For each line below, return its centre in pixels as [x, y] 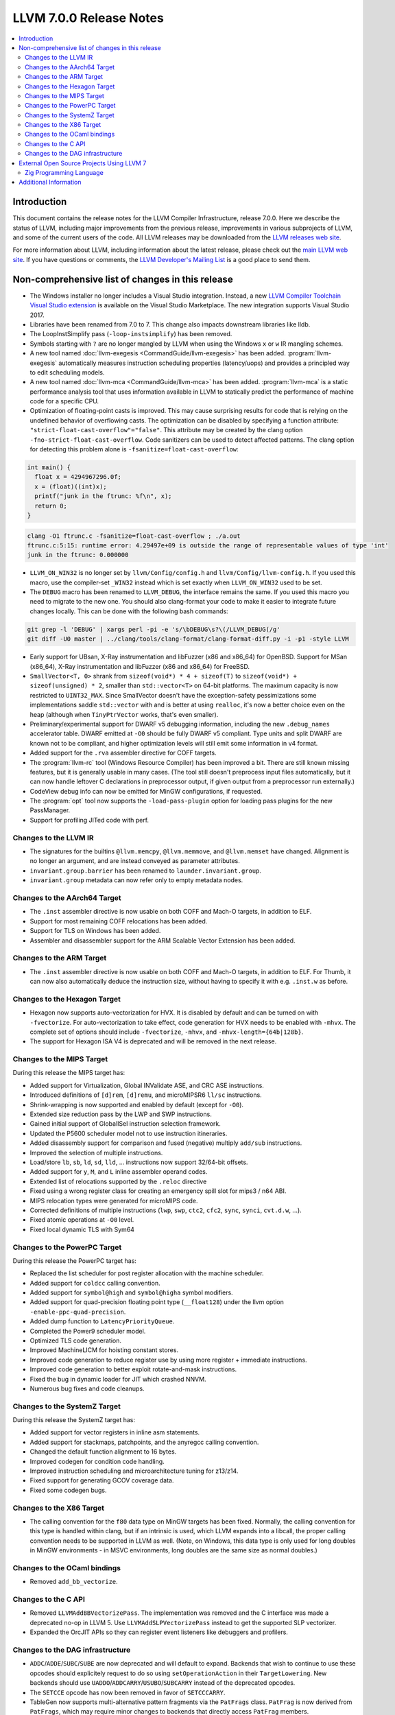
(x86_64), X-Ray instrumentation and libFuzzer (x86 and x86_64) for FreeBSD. [140, 666]
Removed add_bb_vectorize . [74, 1582]
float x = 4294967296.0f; [78, 477]
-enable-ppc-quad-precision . [78, 1312]
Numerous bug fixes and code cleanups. [87, 1388]
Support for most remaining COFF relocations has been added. [119, 921]
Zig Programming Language [64, 173]
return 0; [51, 506]
